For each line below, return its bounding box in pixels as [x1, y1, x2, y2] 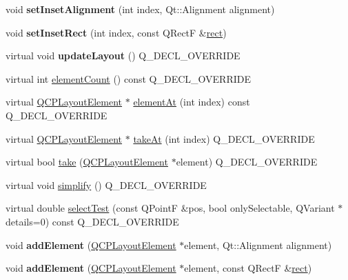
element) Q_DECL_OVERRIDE [176, 154, 318, 169]
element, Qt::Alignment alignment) [184, 237, 332, 252]
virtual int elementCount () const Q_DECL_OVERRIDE [6, 71, 251, 86]
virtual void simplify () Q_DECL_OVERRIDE [6, 177, 207, 192]
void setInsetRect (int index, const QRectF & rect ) [6, 25, 227, 39]
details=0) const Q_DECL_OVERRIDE [6, 214, 179, 228]
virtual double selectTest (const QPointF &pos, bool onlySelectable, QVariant [6, 201, 335, 215]
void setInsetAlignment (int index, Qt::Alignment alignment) [6, 2, 275, 16]
